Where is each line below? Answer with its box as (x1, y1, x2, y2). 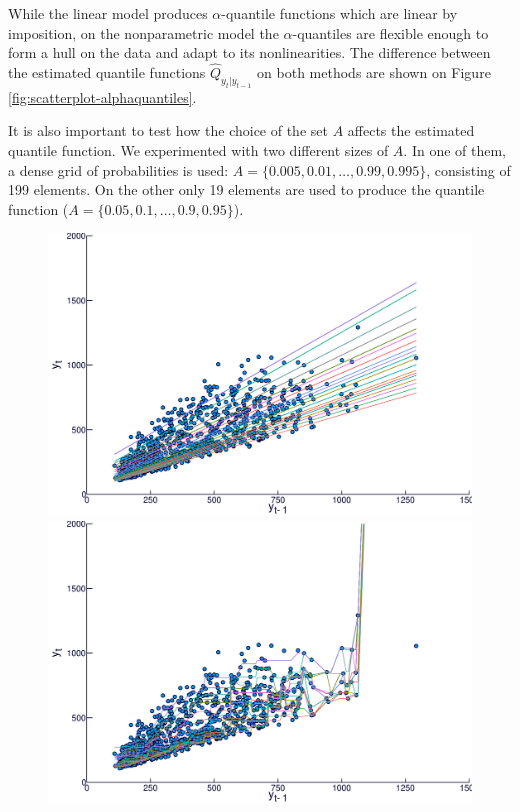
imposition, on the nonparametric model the (8, 22, 279, 43)
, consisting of (426, 159, 511, 180)
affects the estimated (347, 120, 475, 141)
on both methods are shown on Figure (257, 62, 491, 82)
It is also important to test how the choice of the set (8, 120, 328, 141)
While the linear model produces (8, 3, 208, 23)
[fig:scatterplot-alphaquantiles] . (8, 86, 197, 107)
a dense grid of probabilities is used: (8, 159, 229, 180)
